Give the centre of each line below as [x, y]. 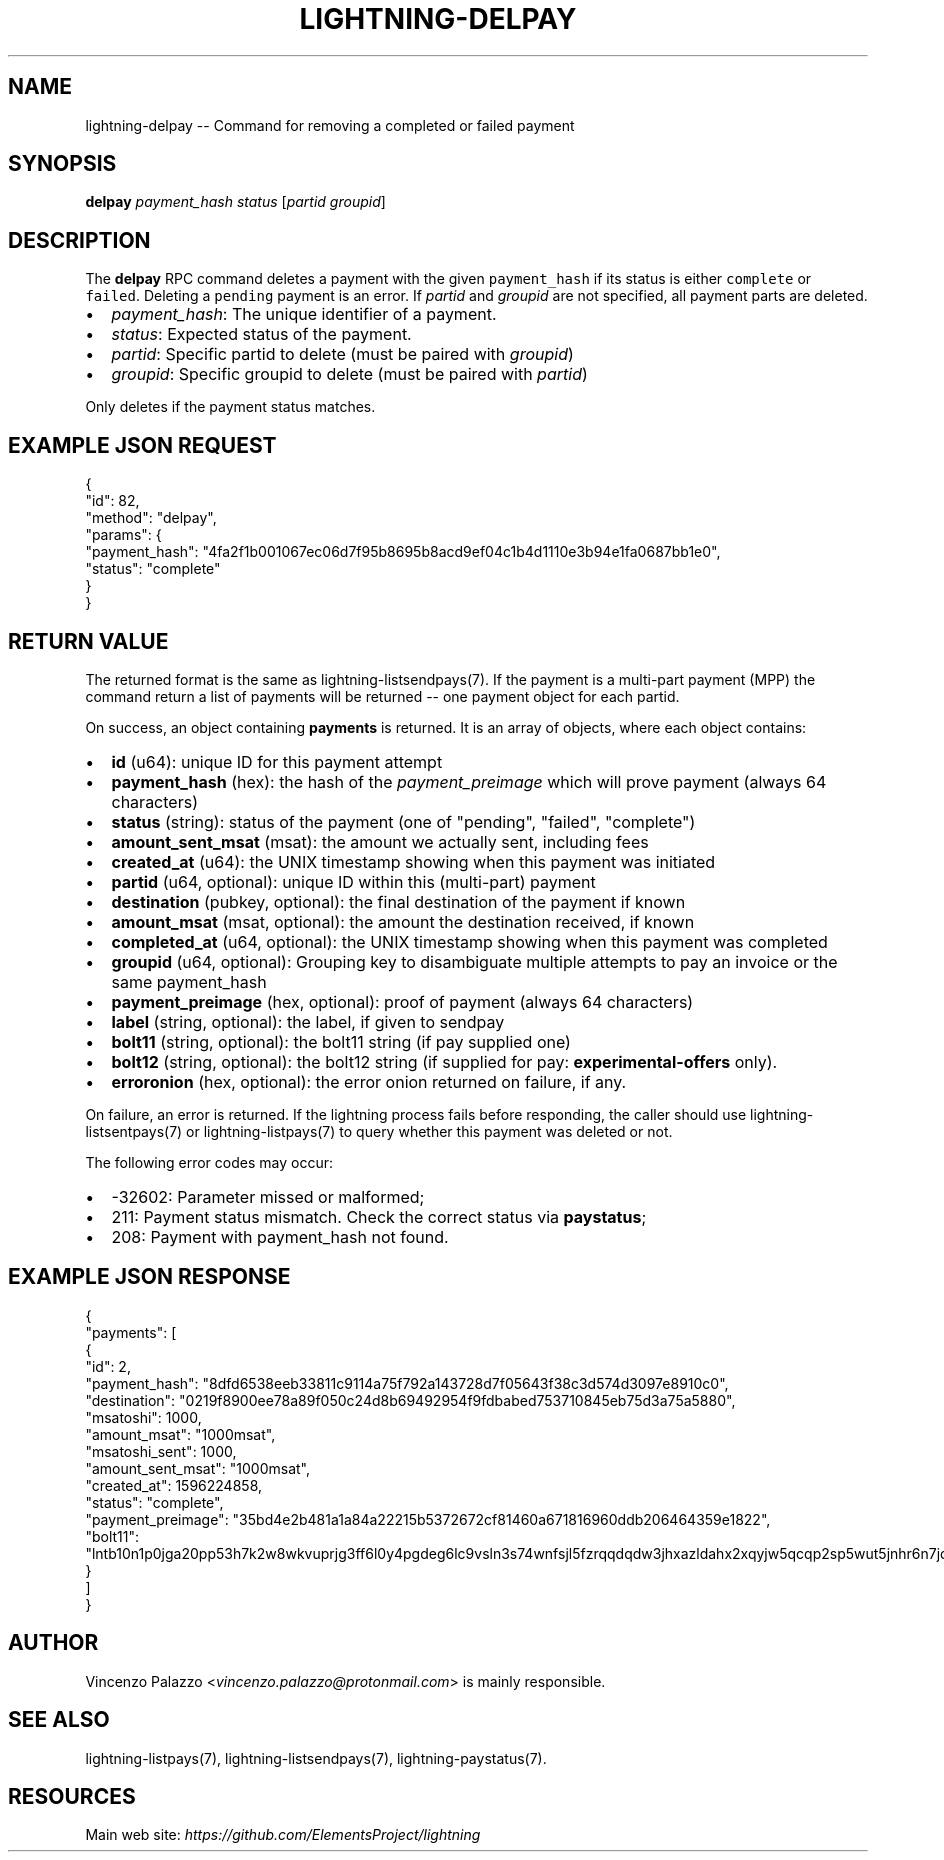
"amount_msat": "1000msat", [180, 1434]
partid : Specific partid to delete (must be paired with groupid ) [342, 354]
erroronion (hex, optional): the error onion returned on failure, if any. [369, 1081]
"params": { [123, 535]
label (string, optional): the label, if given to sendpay [308, 1021]
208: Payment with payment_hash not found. [280, 1236]
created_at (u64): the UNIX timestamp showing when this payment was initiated [413, 861]
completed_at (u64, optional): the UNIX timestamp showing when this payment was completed [469, 941]
